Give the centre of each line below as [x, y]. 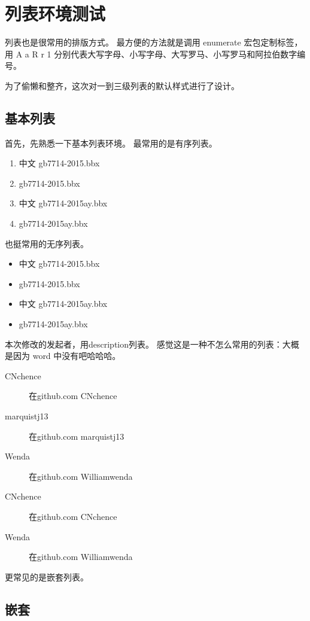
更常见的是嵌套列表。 [47, 576]
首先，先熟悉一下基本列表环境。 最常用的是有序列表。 [111, 143]
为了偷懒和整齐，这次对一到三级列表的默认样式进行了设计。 [122, 85]
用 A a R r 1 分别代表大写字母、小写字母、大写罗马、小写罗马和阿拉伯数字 [151, 54]
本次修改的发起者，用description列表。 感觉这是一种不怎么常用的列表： [144, 344]
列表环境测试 [55, 13]
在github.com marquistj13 [77, 436]
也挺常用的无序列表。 [47, 243]
